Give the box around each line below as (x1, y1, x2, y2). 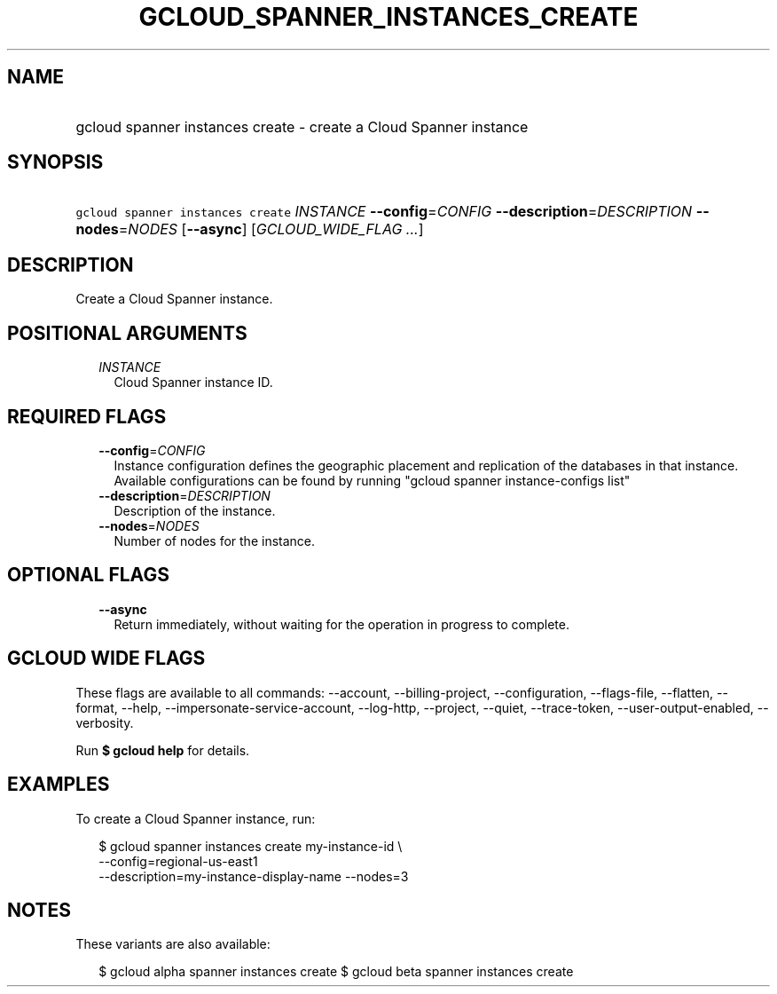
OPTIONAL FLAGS (7, 564, 169, 587)
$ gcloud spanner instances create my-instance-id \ (98, 838, 403, 854)
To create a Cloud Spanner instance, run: (75, 810, 316, 826)
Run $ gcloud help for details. (75, 742, 250, 758)
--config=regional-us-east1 (98, 853, 258, 869)
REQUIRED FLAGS (7, 405, 167, 428)
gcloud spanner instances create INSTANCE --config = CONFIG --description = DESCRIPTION (75, 202, 693, 221)
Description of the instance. (114, 502, 276, 518)
